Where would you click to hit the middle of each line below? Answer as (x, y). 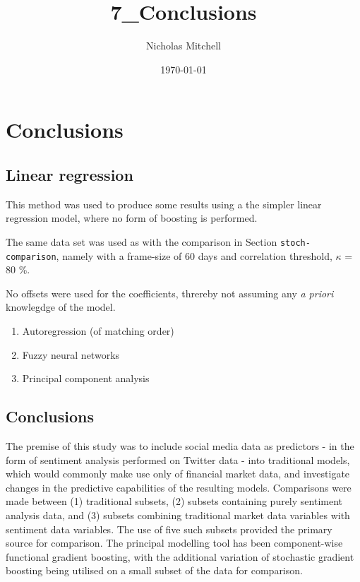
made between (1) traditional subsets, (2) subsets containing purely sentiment (174, 501)
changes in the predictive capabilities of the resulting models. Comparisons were (179, 487)
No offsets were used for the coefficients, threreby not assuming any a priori (170, 293)
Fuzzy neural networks (71, 354)
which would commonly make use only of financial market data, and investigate (178, 474)
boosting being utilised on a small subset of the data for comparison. (154, 570)
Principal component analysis (86, 378)
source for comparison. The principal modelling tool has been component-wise (174, 543)
